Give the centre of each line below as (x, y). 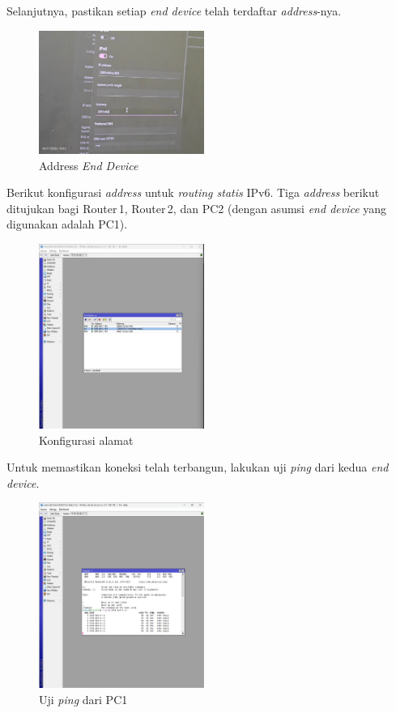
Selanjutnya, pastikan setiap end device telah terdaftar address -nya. (174, 11)
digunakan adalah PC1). (67, 224)
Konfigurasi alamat (86, 440)
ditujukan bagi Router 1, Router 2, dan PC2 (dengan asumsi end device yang (197, 208)
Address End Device (89, 165)
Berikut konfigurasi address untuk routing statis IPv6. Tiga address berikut (193, 192)
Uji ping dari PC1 (83, 699)
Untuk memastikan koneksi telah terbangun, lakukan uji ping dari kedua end (198, 467)
